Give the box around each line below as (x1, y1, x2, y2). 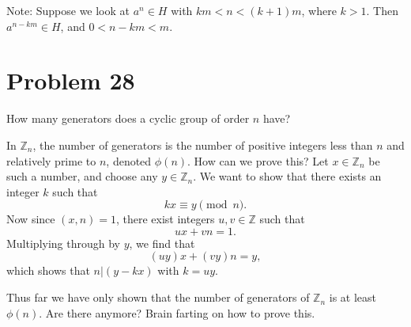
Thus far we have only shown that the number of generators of (6, 289, 310, 306)
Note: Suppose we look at (6, 2, 130, 18)
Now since (6, 211, 55, 227)
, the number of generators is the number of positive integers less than (32, 136, 373, 153)
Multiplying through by (6, 234, 120, 251)
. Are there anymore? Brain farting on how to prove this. (39, 304, 315, 321)
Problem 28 (6, 64, 135, 97)
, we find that (129, 234, 195, 251)
